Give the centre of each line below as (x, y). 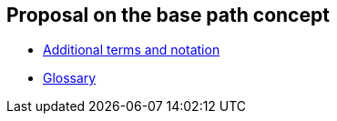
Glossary (70, 78)
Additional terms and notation (132, 50)
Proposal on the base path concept (168, 15)
